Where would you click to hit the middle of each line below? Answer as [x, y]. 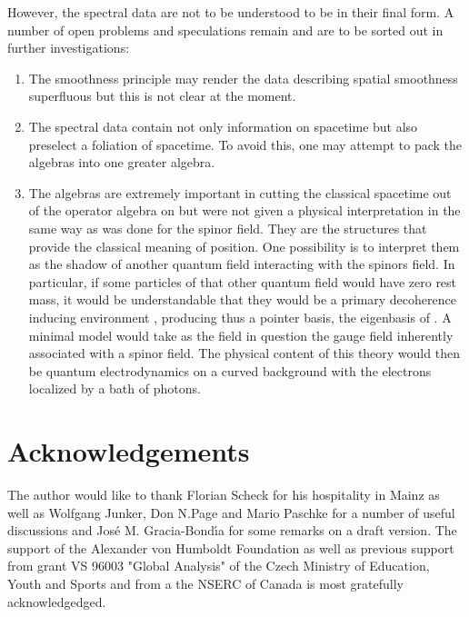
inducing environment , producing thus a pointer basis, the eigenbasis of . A [240, 317]
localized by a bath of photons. [115, 388]
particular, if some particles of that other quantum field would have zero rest [243, 281]
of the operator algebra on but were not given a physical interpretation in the [244, 210]
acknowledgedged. [57, 601]
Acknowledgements [129, 451]
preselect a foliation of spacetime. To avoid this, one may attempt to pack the [245, 144]
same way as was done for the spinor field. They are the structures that [228, 228]
